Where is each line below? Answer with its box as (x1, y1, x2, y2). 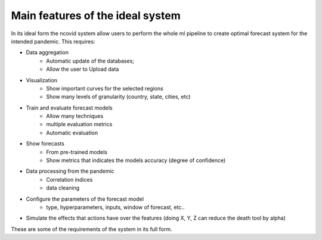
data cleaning (46, 185, 80, 192)
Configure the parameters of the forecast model (26, 195, 144, 202)
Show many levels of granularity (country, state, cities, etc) (46, 93, 191, 101)
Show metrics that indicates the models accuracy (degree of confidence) (46, 157, 226, 164)
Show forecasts (26, 140, 65, 147)
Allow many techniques (46, 113, 104, 120)
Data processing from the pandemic (26, 167, 114, 175)
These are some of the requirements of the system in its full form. (11, 225, 172, 232)
